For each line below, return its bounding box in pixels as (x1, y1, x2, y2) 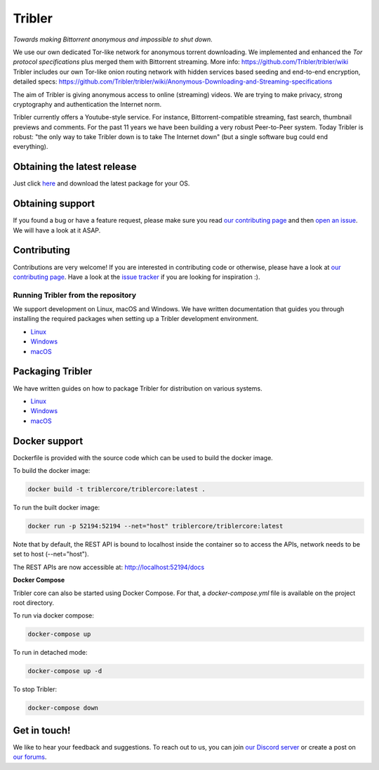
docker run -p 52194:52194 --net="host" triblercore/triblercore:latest (27, 522, 284, 530)
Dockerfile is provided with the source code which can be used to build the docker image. (13, 453, 273, 462)
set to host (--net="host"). (13, 550, 89, 559)
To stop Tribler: (13, 685, 58, 693)
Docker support (13, 435, 84, 447)
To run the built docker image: (13, 503, 100, 511)
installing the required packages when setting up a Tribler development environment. (13, 315, 259, 323)
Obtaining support (13, 197, 95, 210)
